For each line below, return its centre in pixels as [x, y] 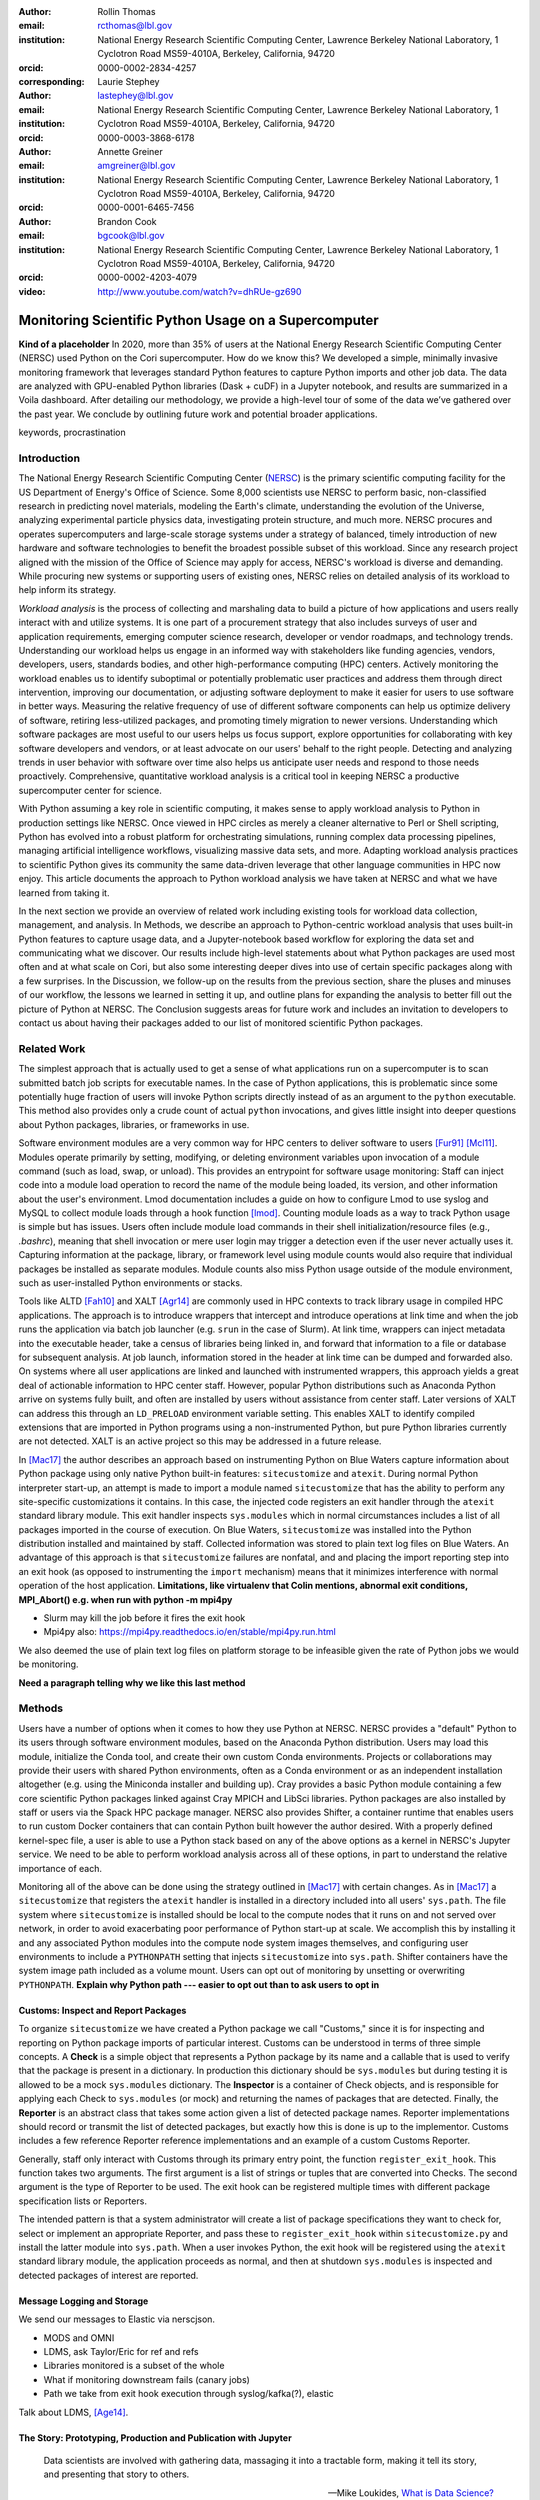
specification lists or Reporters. [82, 2201]
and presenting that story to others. [116, 2474]
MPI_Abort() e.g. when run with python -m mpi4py [125, 1599]
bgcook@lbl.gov [131, 236]
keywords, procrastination [72, 432]
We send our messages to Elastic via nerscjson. [116, 2319]
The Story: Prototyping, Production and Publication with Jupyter [155, 2437]
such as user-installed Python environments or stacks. [130, 1283]
